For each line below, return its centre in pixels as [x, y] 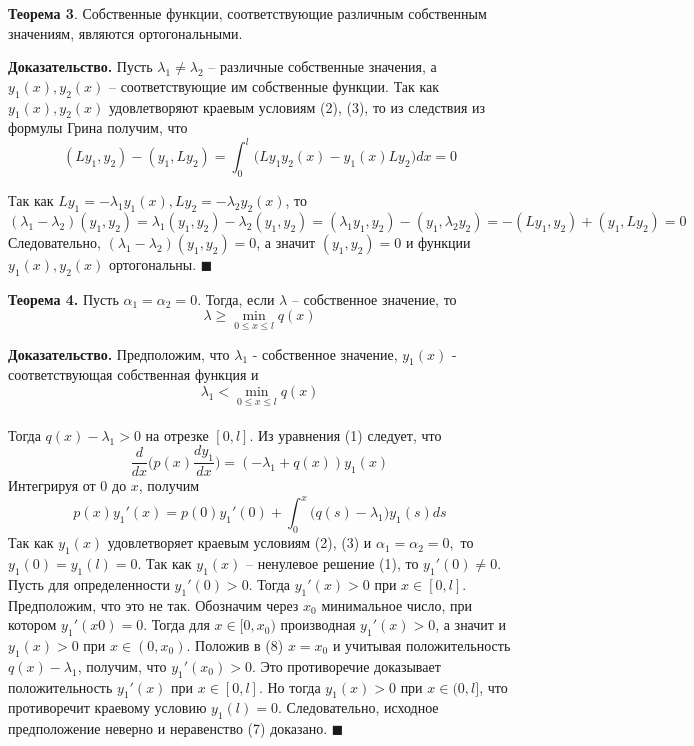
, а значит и [471, 624]
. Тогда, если [236, 298]
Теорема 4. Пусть [63, 298]
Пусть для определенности [89, 583]
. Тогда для [176, 624]
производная [318, 624]
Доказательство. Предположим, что [119, 353]
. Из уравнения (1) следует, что [345, 434]
